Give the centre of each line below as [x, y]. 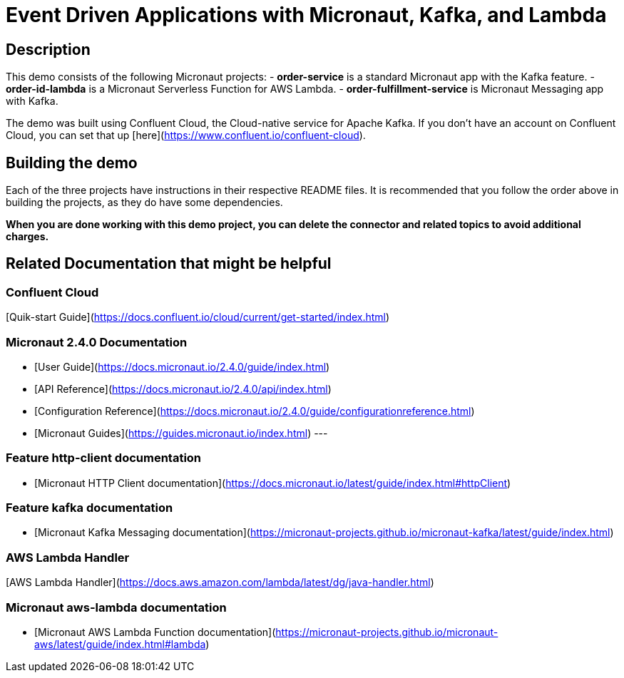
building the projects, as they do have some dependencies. [144, 202]
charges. [27, 237]
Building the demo [72, 163]
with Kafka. [32, 101]
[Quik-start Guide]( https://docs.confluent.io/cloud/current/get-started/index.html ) [198, 317]
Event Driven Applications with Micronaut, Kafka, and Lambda [306, 15]
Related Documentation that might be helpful [169, 264]
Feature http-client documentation [104, 458]
